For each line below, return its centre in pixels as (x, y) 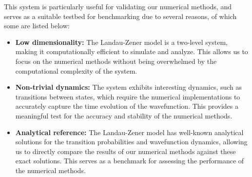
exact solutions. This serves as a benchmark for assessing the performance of (130, 161)
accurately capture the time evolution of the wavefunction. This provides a (127, 106)
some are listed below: (37, 26)
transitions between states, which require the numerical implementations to (128, 96)
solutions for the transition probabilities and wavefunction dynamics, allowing (131, 142)
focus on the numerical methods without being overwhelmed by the (116, 61)
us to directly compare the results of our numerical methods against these (126, 151)
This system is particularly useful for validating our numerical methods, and (118, 6)
